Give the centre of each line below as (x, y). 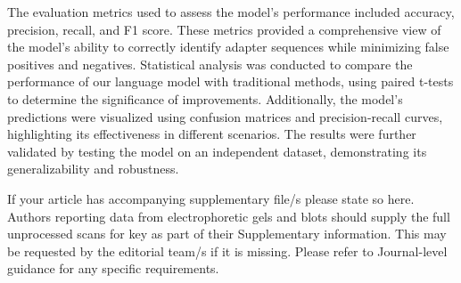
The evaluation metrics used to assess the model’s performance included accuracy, (231, 12)
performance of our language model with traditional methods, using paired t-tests (230, 81)
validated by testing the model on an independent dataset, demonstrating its (217, 151)
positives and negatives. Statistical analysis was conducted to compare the (210, 64)
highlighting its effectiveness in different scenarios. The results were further (212, 134)
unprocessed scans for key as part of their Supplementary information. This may (227, 234)
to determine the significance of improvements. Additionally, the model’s (205, 98)
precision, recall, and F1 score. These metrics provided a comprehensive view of (224, 29)
